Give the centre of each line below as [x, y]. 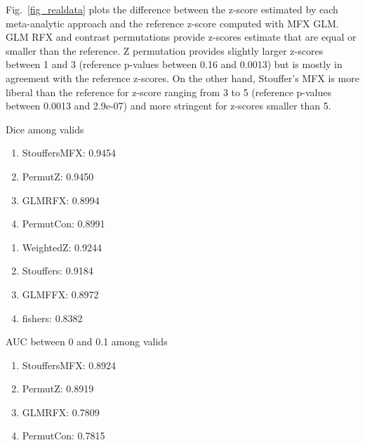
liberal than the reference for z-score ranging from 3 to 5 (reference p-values [169, 92]
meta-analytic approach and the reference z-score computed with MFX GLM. [172, 23]
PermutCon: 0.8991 [64, 224]
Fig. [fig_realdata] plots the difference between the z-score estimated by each [172, 9]
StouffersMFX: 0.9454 [69, 153]
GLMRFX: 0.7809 [61, 412]
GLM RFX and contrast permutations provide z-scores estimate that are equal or [181, 37]
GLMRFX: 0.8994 [61, 200]
